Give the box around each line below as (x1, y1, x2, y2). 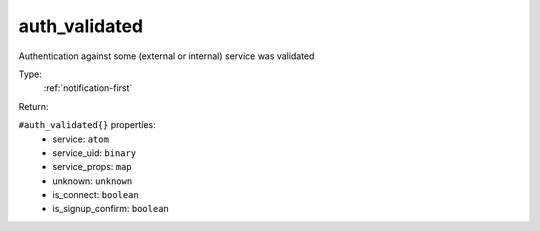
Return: (18, 100, 49, 112)
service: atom (52, 133, 110, 145)
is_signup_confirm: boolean (52, 203, 170, 215)
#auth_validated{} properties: (18, 119, 157, 131)
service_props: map (52, 161, 132, 173)
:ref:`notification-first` (43, 82, 133, 94)
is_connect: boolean (52, 189, 139, 201)
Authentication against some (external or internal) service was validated (18, 50, 315, 62)
